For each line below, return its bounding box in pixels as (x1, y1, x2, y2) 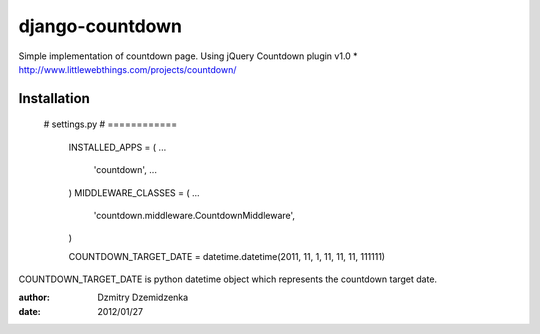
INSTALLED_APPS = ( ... (68, 141, 167, 153)
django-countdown (18, 15, 183, 37)
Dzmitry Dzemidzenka (97, 291, 189, 304)
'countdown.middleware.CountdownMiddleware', (93, 209, 295, 221)
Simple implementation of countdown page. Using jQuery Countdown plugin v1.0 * (18, 50, 359, 62)
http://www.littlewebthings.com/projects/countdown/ (18, 63, 237, 75)
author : (18, 291, 50, 304)
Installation (18, 90, 90, 107)
